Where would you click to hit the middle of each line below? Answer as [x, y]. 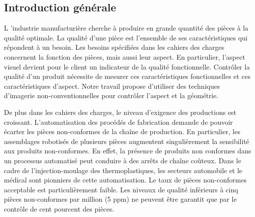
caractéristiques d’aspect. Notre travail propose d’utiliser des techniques [112, 86]
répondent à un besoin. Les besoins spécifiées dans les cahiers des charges [114, 47]
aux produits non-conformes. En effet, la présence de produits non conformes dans [128, 151]
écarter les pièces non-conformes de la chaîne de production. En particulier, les [122, 131]
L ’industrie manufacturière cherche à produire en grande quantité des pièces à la [126, 28]
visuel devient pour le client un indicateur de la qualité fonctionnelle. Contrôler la [127, 66]
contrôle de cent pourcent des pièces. [59, 208]
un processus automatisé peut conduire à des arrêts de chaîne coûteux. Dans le [123, 160]
